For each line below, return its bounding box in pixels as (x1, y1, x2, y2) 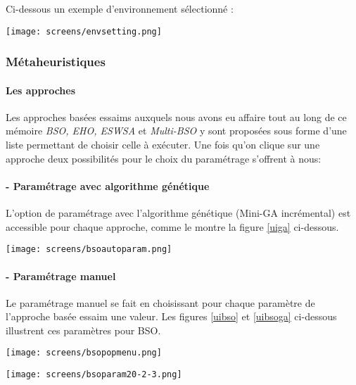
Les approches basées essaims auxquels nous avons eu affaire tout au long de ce (6, 109, 347, 124)
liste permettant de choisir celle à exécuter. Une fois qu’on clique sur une (6, 137, 320, 152)
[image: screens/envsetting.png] (6, 26, 162, 37)
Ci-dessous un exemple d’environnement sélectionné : (6, 1, 234, 15)
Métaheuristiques (6, 53, 106, 70)
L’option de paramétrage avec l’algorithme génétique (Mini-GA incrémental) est (6, 206, 351, 220)
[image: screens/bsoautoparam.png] (6, 244, 172, 255)
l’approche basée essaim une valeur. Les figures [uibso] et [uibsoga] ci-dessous (6, 309, 337, 324)
